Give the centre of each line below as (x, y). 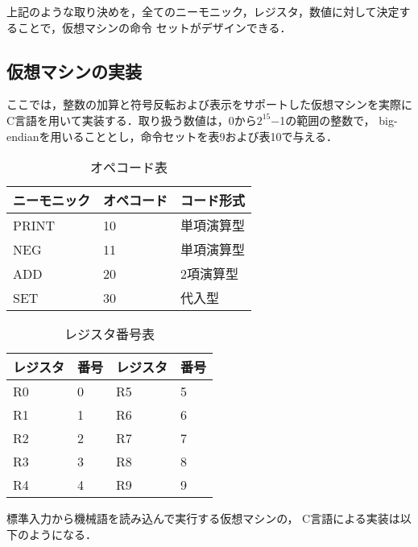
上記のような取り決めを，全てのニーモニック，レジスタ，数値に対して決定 (203, 11)
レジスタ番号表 (110, 334)
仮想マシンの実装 (74, 70)
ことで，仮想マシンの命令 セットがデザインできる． (154, 27)
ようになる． (62, 534)
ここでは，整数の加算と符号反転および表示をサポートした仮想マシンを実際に (209, 104)
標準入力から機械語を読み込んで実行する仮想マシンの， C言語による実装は (203, 518)
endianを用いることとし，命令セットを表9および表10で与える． (172, 136)
